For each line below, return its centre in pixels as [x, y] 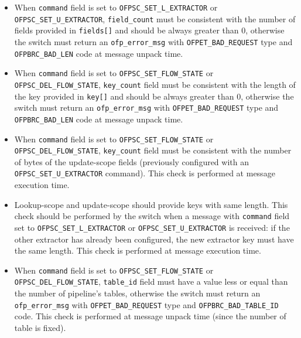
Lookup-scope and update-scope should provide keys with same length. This [151, 204]
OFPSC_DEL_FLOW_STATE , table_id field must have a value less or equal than [151, 281]
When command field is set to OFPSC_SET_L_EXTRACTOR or [116, 7]
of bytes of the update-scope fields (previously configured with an [131, 161]
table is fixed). [40, 327]
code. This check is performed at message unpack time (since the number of [150, 316]
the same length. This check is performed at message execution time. [138, 250]
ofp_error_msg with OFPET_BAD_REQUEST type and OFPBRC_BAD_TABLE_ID [146, 304]
